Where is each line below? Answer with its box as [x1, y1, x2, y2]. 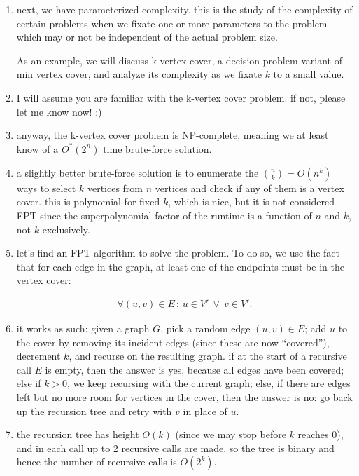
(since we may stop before [175, 427, 286, 442]
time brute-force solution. [103, 141, 212, 156]
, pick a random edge [160, 320, 251, 335]
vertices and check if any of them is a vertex [155, 180, 344, 195]
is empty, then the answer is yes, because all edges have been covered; [45, 362, 344, 376]
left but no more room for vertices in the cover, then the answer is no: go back [16, 389, 353, 404]
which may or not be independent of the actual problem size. [16, 29, 278, 44]
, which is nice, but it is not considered [168, 194, 335, 209]
